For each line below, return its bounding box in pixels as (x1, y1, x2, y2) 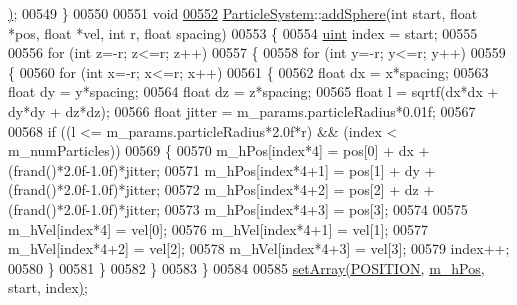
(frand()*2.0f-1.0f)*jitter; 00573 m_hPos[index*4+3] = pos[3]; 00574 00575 (8, 198, 468, 219)
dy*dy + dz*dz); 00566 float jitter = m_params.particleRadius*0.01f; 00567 (8, 100, 476, 121)
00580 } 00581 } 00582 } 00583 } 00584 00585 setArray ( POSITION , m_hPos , (8, 257, 485, 278)
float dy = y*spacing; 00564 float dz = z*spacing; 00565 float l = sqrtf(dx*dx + (8, 81, 499, 102)
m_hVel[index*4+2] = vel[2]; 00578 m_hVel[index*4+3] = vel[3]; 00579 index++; (8, 238, 510, 259)
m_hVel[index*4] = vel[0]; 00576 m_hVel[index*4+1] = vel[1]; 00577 (8, 218, 429, 239)
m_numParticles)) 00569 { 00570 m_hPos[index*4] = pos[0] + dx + (8, 140, 430, 161)
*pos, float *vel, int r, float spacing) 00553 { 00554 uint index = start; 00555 (8, 22, 478, 43)
